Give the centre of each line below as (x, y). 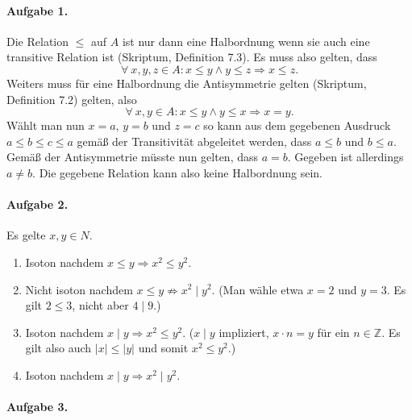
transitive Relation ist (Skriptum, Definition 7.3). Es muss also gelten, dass (192, 57)
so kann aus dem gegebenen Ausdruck (297, 125)
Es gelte (26, 235)
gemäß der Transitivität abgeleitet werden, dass (194, 141)
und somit (163, 348)
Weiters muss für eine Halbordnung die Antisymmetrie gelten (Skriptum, (187, 83)
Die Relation (37, 41)
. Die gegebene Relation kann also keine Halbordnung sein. (178, 172)
